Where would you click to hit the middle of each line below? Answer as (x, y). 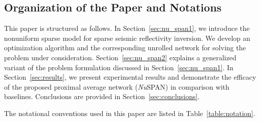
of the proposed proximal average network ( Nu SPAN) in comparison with (117, 86)
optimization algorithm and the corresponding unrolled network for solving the (125, 48)
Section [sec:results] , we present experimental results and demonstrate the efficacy (130, 77)
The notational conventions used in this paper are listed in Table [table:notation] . (130, 113)
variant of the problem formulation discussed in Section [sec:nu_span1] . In (119, 67)
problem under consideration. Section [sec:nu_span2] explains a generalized (120, 57)
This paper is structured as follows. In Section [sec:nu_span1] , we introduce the (127, 28)
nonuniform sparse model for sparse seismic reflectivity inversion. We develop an (127, 38)
